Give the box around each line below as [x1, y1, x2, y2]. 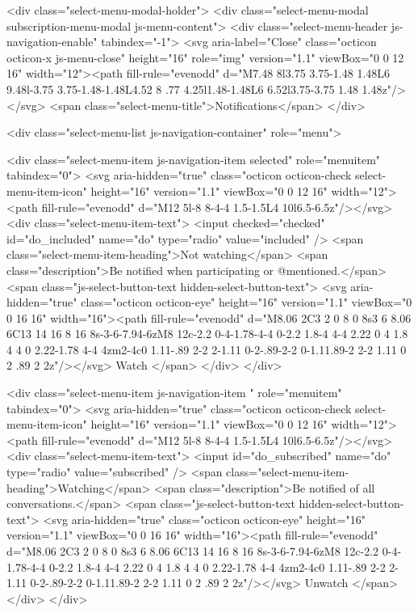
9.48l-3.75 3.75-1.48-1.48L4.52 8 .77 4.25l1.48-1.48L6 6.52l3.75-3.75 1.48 [6, 80, 358, 97]
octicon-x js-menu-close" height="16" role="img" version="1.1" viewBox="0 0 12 [6, 49, 404, 66]
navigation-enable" [6, 33, 98, 50]
